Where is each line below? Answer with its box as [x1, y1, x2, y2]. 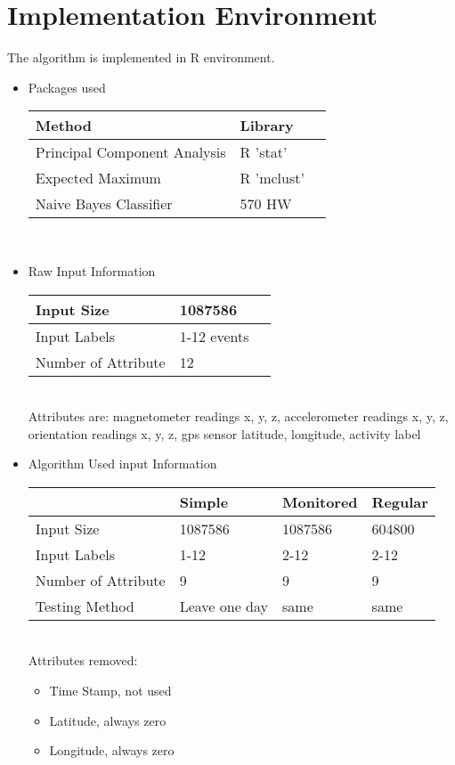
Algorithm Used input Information [28, 454, 217, 473]
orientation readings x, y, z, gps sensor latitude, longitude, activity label [28, 424, 421, 443]
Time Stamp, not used [49, 681, 172, 700]
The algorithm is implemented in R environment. [7, 48, 275, 67]
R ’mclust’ [240, 167, 305, 189]
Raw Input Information [28, 261, 156, 280]
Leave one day [179, 595, 268, 616]
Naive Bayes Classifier [35, 193, 173, 215]
